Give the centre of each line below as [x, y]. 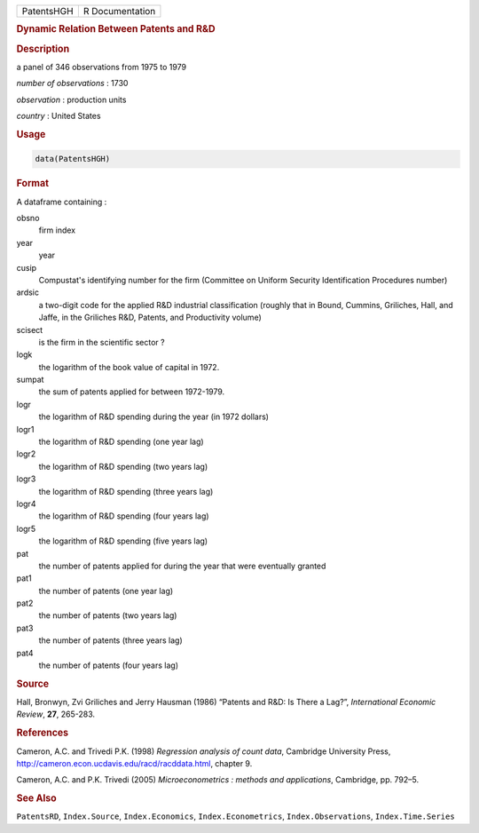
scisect [30, 329]
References [43, 733]
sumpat [30, 380]
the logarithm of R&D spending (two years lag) [123, 466]
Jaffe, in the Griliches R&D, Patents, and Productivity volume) [150, 317]
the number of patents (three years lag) [111, 640]
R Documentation [119, 11]
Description [43, 49]
